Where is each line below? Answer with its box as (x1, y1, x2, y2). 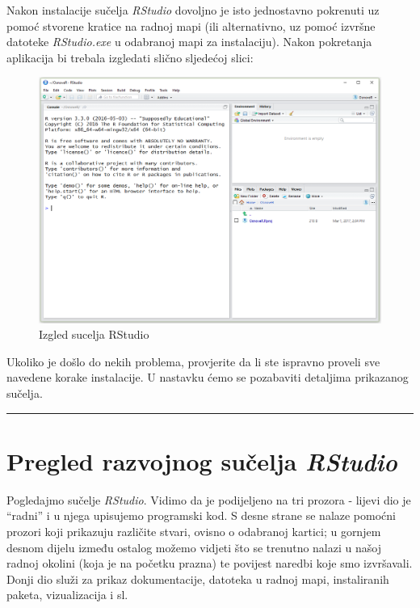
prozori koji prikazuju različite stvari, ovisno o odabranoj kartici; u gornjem (6, 522, 381, 539)
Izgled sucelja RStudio (39, 326, 149, 343)
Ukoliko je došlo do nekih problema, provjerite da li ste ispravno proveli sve (6, 353, 380, 369)
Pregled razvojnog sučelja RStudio (6, 444, 397, 478)
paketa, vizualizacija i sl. (6, 586, 128, 603)
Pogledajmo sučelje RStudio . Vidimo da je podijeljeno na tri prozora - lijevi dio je (6, 491, 411, 508)
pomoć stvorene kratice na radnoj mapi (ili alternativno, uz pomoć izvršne (6, 17, 376, 34)
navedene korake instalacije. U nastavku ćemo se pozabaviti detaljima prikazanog (6, 369, 409, 386)
